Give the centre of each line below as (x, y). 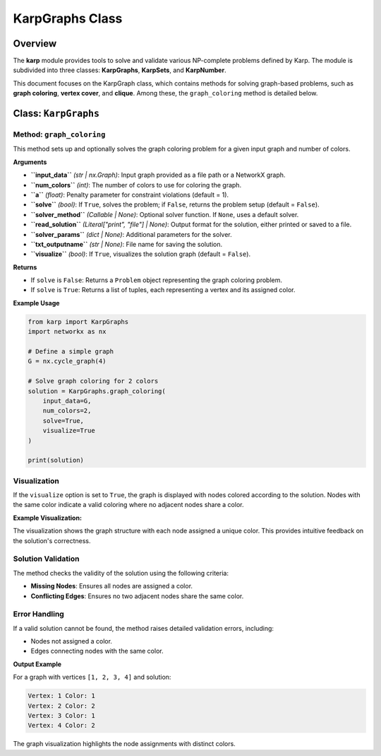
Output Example (37, 664)
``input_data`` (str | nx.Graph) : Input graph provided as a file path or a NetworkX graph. (158, 175)
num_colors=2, (67, 411)
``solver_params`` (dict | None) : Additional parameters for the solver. (131, 234)
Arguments (30, 162)
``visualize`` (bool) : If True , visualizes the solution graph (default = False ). (140, 254)
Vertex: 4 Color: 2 (61, 726)
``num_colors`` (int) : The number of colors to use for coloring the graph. (136, 185)
